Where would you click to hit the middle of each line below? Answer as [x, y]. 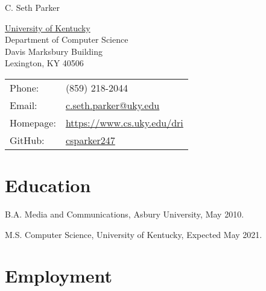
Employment [59, 276]
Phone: [24, 87]
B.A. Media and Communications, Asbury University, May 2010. [125, 214]
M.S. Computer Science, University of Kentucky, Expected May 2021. [134, 234]
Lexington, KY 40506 [44, 63]
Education [48, 185]
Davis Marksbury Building [54, 51]
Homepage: [33, 122]
